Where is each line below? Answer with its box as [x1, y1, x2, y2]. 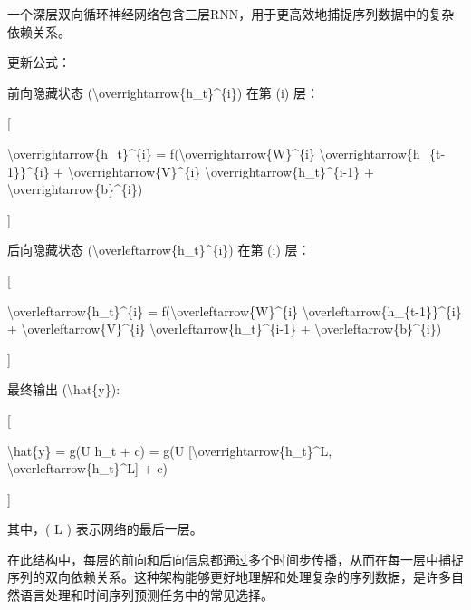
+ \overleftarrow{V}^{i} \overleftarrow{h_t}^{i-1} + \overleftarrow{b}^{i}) [7, 319, 442, 338]
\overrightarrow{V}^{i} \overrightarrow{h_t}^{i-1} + [67, 161, 374, 180]
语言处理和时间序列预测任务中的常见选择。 [19, 586, 274, 605]
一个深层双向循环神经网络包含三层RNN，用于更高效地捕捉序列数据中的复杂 [7, 5, 455, 23]
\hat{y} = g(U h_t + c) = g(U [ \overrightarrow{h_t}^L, [7, 441, 332, 460]
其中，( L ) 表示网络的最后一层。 [7, 519, 203, 538]
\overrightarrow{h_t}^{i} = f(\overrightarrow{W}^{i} [7, 143, 315, 162]
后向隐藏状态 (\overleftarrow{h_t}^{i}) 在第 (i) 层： [7, 240, 311, 259]
